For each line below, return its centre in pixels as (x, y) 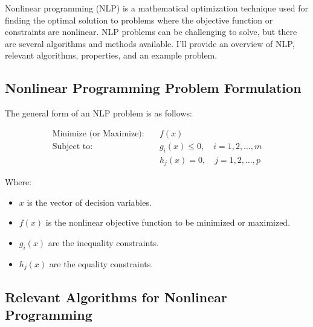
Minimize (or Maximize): (98, 134)
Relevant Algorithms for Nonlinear (116, 297)
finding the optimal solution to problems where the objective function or (139, 20)
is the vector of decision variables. (89, 202)
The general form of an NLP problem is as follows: (98, 113)
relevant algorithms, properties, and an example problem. (111, 55)
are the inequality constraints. (103, 242)
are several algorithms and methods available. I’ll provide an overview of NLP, (150, 43)
